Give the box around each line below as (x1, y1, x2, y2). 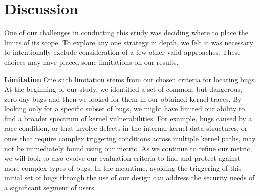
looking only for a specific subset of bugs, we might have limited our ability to (4, 103, 245, 114)
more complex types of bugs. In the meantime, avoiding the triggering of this (4, 162, 242, 173)
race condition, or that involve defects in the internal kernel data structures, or (4, 123, 248, 134)
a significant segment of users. (4, 182, 96, 193)
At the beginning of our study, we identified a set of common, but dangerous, (4, 84, 242, 94)
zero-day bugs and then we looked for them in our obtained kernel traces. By (4, 93, 242, 104)
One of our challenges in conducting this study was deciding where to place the (4, 27, 248, 38)
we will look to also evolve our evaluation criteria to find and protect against (4, 153, 241, 163)
